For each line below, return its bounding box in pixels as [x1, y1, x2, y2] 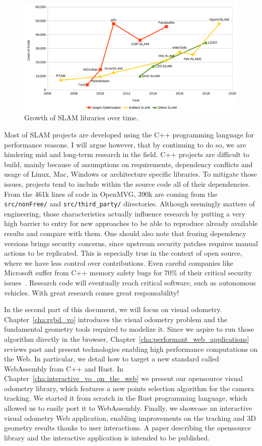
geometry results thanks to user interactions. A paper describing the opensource [4, 422, 251, 433]
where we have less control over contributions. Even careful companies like [4, 257, 233, 268]
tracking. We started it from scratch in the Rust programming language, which [4, 393, 247, 403]
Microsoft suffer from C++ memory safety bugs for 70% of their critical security [4, 267, 252, 278]
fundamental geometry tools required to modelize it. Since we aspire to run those [4, 324, 254, 334]
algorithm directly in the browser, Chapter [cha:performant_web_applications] [4, 333, 249, 344]
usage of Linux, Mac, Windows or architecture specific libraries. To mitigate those [4, 169, 257, 179]
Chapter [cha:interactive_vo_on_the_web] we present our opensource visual [4, 373, 243, 384]
